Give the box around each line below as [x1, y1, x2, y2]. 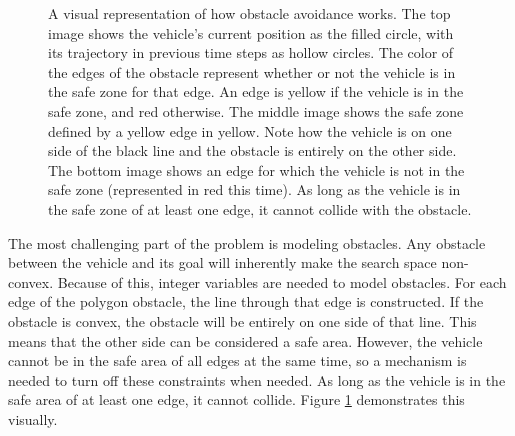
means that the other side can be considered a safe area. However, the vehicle [8, 330, 483, 351]
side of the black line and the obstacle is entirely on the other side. [48, 140, 457, 161]
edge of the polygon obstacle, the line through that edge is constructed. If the [8, 291, 484, 312]
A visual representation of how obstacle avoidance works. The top [48, 3, 451, 23]
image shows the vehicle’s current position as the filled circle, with [48, 22, 454, 43]
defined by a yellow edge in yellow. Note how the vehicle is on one [48, 120, 452, 141]
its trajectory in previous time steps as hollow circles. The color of [48, 42, 454, 63]
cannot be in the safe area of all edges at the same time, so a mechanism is [8, 350, 467, 371]
